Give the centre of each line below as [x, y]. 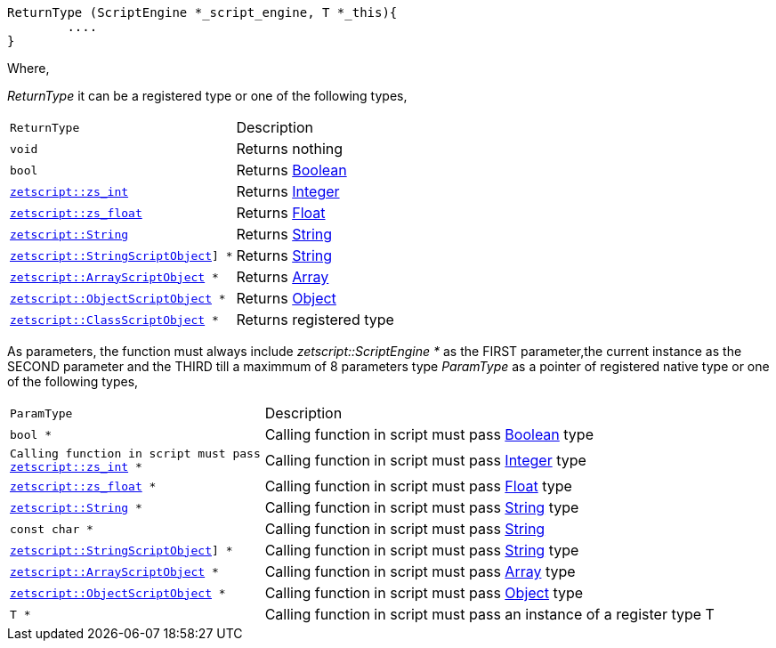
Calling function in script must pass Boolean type [429, 434]
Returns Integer [288, 191]
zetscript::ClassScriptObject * [114, 320]
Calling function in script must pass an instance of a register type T [489, 614]
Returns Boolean [291, 170]
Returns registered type [315, 320]
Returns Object [286, 298]
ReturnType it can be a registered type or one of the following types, [207, 96]
